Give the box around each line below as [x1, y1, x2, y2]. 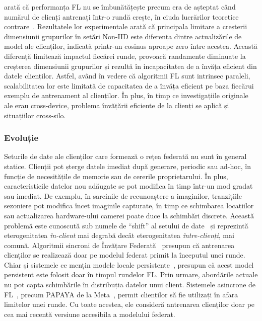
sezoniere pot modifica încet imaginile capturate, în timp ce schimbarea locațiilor [4, 200, 254, 211]
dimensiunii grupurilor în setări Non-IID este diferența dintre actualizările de [4, 31, 242, 41]
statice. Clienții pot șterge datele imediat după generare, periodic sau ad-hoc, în [4, 160, 251, 171]
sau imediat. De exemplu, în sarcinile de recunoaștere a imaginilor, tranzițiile [4, 190, 242, 201]
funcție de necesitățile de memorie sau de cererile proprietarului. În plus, [4, 171, 228, 181]
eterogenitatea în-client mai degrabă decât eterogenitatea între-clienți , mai [4, 230, 234, 240]
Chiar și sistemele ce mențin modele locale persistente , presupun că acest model [4, 259, 254, 270]
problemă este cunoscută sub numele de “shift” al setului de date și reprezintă [4, 220, 248, 230]
